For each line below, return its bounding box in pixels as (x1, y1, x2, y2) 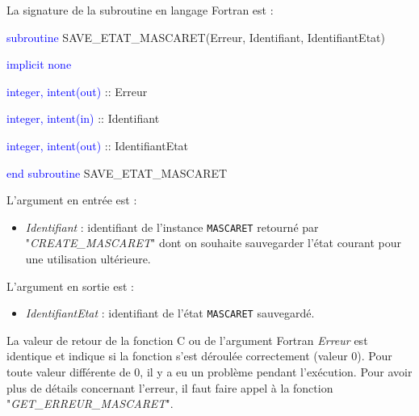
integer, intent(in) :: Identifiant (6, 110, 160, 127)
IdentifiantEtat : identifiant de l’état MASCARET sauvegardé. (25, 305, 315, 321)
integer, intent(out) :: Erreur (6, 82, 148, 99)
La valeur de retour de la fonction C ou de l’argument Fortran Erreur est (6, 331, 368, 348)
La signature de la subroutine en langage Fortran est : (6, 2, 274, 18)
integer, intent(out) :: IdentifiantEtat (6, 137, 189, 153)
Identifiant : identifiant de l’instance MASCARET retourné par (25, 218, 319, 235)
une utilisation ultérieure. (25, 250, 151, 267)
